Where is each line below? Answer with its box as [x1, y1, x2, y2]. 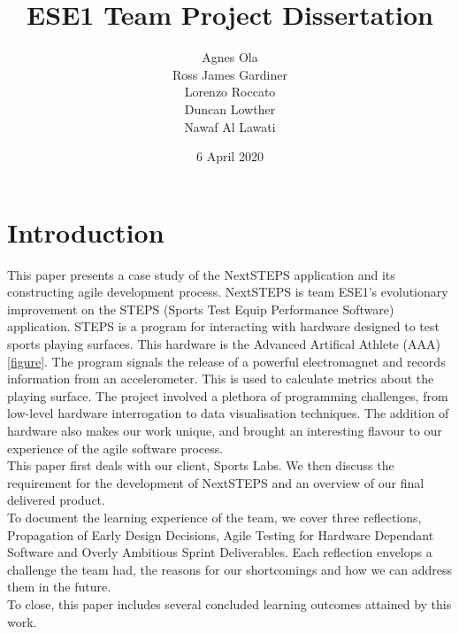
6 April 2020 [196, 147, 264, 166]
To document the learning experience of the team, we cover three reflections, [7, 507, 422, 526]
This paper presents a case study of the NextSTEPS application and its [7, 265, 395, 283]
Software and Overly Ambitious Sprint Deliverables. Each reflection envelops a [7, 543, 432, 561]
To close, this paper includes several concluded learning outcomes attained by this [7, 594, 452, 613]
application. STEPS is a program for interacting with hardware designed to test [7, 317, 440, 336]
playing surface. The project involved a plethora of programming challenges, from [7, 386, 448, 405]
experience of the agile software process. [7, 438, 224, 457]
